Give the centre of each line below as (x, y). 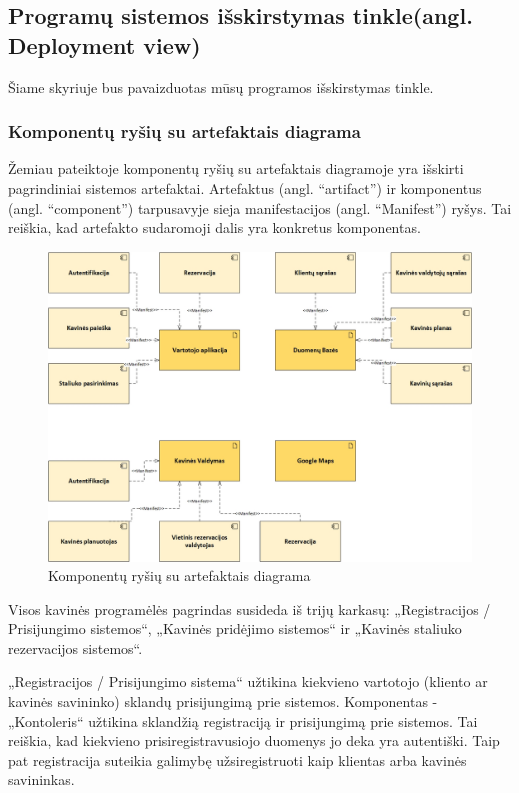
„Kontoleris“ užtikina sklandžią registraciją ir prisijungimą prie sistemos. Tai (243, 720)
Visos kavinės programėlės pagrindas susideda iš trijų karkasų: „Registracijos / (249, 608)
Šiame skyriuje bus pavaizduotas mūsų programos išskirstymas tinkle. (221, 86)
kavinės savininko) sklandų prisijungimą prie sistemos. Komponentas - (223, 701)
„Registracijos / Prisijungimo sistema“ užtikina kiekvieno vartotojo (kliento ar (248, 681)
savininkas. (41, 779)
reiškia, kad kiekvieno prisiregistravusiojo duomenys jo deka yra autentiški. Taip (254, 740)
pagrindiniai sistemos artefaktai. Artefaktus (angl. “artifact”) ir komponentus (245, 188)
